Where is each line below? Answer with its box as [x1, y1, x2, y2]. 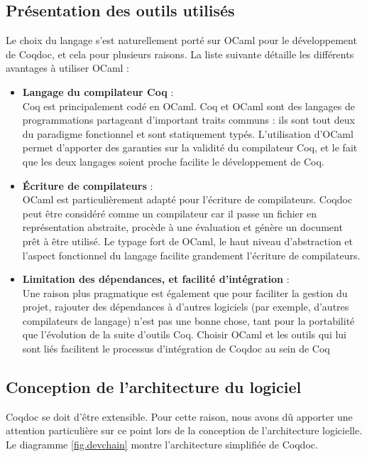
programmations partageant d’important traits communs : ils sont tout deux [22, 112, 355, 127]
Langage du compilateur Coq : [22, 84, 174, 99]
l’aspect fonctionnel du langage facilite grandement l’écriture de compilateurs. [22, 247, 361, 262]
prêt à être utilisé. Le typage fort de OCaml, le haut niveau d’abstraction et [22, 233, 354, 248]
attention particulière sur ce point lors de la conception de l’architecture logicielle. [6, 423, 363, 438]
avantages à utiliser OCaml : [6, 60, 130, 75]
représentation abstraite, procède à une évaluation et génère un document [22, 220, 343, 235]
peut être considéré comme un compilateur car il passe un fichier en [22, 205, 317, 220]
